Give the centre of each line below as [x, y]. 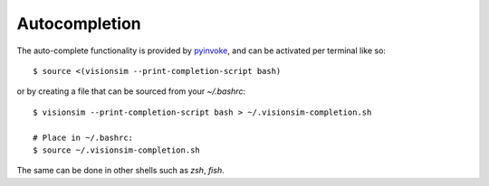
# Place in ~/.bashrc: [83, 137]
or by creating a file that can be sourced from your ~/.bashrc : [131, 91]
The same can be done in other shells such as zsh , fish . [121, 171]
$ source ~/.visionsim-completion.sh [117, 150]
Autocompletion [79, 23]
